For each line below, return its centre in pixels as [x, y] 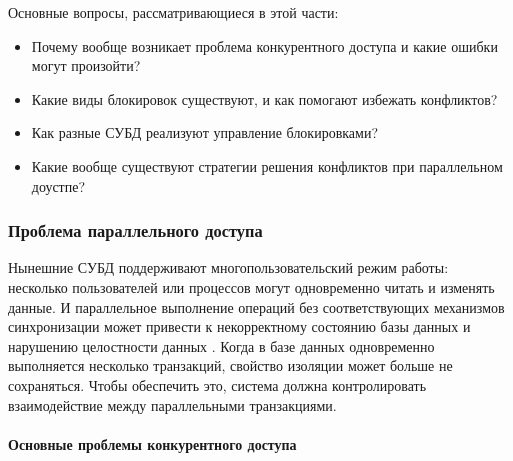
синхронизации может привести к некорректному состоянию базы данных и [239, 326]
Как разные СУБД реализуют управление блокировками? [205, 132]
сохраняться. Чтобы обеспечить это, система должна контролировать [217, 384]
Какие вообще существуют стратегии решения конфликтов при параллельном [267, 165]
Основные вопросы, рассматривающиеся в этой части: [173, 12]
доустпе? [58, 185]
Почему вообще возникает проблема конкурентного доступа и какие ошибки [264, 45]
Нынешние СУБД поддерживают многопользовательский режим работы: [228, 267]
